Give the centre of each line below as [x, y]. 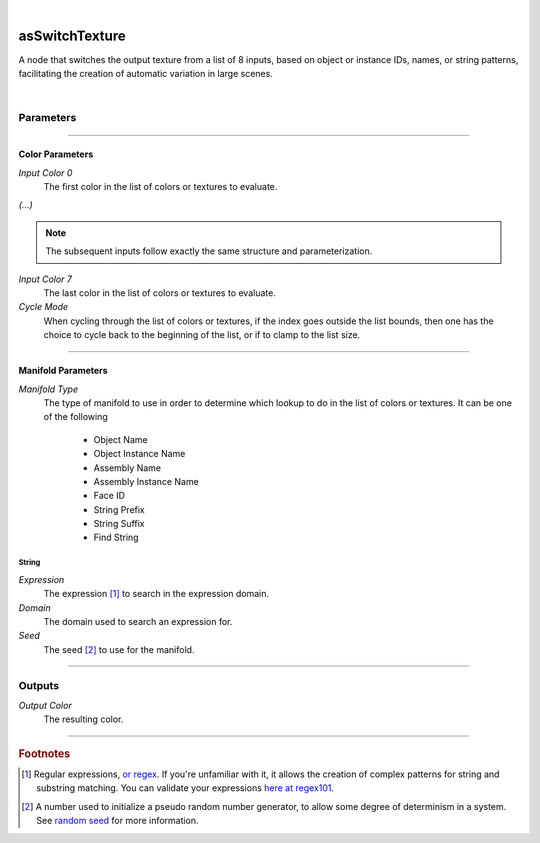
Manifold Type [48, 389]
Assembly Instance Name [146, 481]
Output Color [45, 705]
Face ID [109, 496]
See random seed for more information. [117, 821]
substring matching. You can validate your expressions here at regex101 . [185, 788]
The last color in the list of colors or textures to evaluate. [160, 292]
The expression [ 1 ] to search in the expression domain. [156, 594]
